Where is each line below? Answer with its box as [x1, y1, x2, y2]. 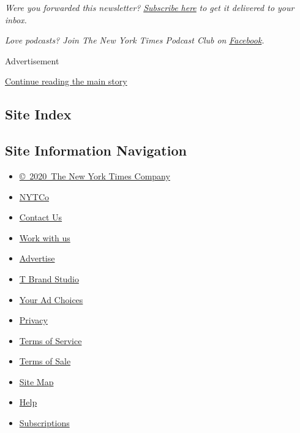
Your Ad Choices [19, 293, 83, 306]
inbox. [5, 13, 27, 26]
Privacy [19, 314, 48, 326]
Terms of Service [19, 334, 82, 347]
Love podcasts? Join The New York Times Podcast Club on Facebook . [5, 34, 264, 47]
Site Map [19, 375, 54, 388]
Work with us [19, 231, 70, 244]
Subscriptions [19, 416, 70, 429]
